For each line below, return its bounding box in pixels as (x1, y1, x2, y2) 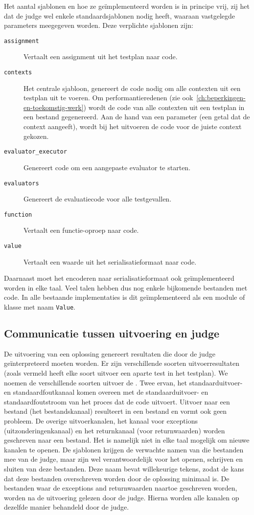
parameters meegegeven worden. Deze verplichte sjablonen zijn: (4, 20, 194, 30)
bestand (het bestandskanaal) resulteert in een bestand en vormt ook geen (4, 406, 227, 416)
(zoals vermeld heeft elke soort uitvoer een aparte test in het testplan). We (4, 368, 228, 378)
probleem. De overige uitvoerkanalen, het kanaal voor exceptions (4, 416, 198, 426)
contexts (4, 69, 32, 76)
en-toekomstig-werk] (23, 102, 84, 112)
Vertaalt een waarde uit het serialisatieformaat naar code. (23, 256, 197, 267)
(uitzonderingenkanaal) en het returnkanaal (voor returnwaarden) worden (4, 425, 225, 435)
